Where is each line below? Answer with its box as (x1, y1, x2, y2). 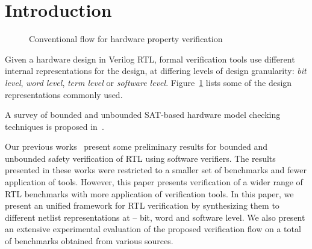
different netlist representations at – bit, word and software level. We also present (5, 211, 305, 223)
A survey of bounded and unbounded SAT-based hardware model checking (5, 108, 281, 121)
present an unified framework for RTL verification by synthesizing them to (5, 199, 279, 212)
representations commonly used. (5, 88, 123, 100)
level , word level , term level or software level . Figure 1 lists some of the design (5, 76, 292, 88)
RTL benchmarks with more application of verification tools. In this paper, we (5, 187, 294, 200)
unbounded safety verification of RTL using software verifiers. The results (5, 152, 276, 164)
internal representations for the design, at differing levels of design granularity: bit (5, 64, 307, 77)
